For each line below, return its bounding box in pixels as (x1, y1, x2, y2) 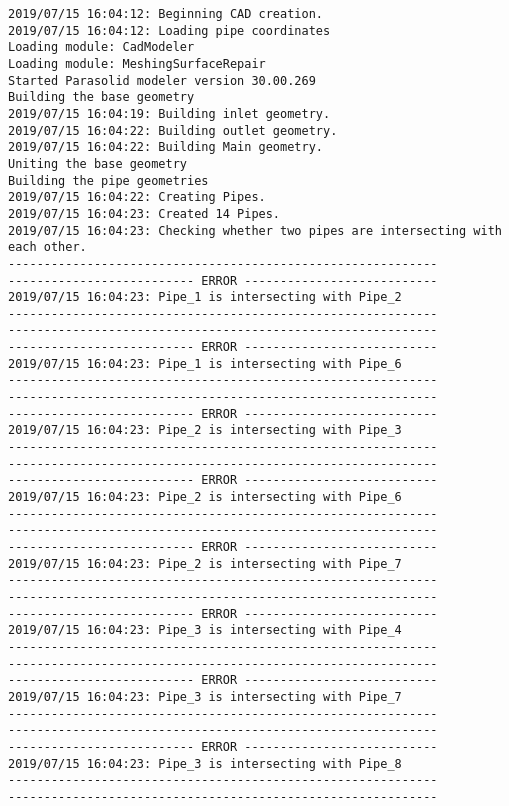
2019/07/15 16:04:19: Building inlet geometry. (8, 106, 331, 121)
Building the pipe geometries (8, 173, 209, 188)
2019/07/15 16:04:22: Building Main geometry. (8, 140, 323, 155)
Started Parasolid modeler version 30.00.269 (8, 73, 316, 88)
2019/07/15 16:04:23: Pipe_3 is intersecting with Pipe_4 (8, 623, 402, 638)
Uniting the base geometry (8, 156, 187, 171)
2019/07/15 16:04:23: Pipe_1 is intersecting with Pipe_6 (8, 356, 402, 371)
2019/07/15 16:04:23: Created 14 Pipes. (8, 206, 281, 221)
